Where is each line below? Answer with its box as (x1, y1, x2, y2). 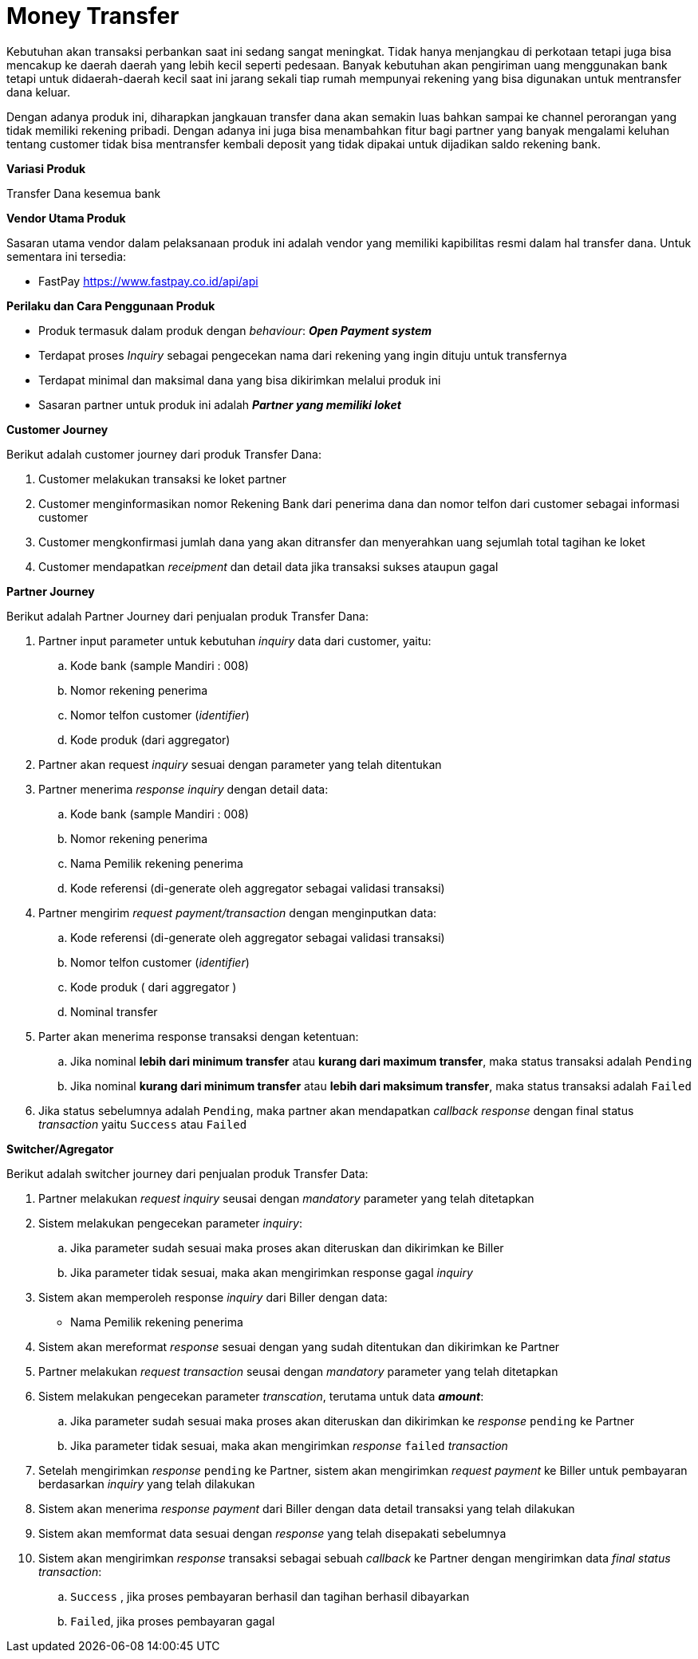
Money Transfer (6, 2, 179, 30)
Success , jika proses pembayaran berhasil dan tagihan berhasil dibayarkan (70, 1589, 470, 1603)
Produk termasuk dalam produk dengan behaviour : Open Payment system (38, 323, 432, 337)
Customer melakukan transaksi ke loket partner (38, 471, 287, 486)
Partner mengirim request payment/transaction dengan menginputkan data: (38, 905, 437, 920)
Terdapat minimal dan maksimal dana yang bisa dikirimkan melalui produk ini (38, 372, 441, 387)
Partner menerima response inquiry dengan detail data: (38, 782, 329, 796)
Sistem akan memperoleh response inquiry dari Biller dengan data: (38, 1290, 388, 1304)
